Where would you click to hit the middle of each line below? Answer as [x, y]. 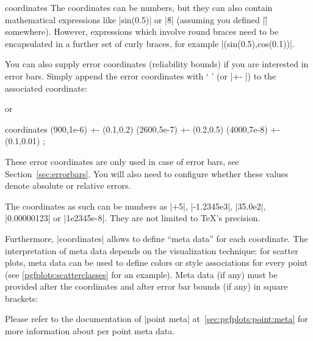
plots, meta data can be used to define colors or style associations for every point [156, 262]
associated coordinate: [46, 88]
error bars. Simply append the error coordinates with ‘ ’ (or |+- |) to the [141, 75]
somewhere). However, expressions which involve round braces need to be [142, 31]
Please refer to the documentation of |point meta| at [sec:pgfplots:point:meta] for [156, 319]
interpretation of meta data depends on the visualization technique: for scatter [152, 250]
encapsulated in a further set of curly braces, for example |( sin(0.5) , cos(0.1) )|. [150, 43]
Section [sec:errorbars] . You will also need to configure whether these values [147, 173]
